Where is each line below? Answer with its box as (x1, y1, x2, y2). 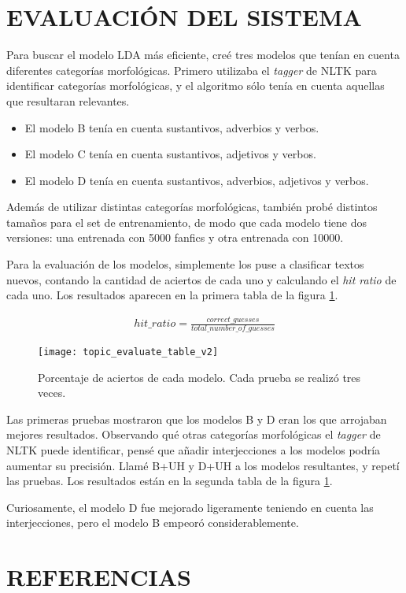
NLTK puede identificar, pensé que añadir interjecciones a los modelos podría (6, 442, 381, 458)
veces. (38, 384, 66, 401)
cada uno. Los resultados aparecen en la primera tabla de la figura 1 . (6, 287, 338, 303)
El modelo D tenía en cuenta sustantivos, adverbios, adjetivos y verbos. (24, 172, 369, 188)
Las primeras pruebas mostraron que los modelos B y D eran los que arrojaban (6, 410, 387, 427)
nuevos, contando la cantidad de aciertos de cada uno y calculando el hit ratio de (6, 271, 397, 287)
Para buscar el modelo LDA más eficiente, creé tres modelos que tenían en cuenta (6, 46, 400, 63)
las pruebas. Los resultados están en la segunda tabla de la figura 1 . (6, 473, 333, 489)
